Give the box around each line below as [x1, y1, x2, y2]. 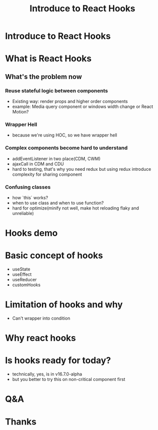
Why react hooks [5, 332, 76, 344]
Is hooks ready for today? [5, 355, 111, 366]
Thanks [5, 416, 37, 427]
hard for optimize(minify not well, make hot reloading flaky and [12, 205, 139, 211]
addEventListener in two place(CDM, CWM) [12, 156, 101, 161]
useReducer [12, 277, 37, 283]
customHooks [12, 282, 41, 288]
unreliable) [12, 210, 34, 216]
